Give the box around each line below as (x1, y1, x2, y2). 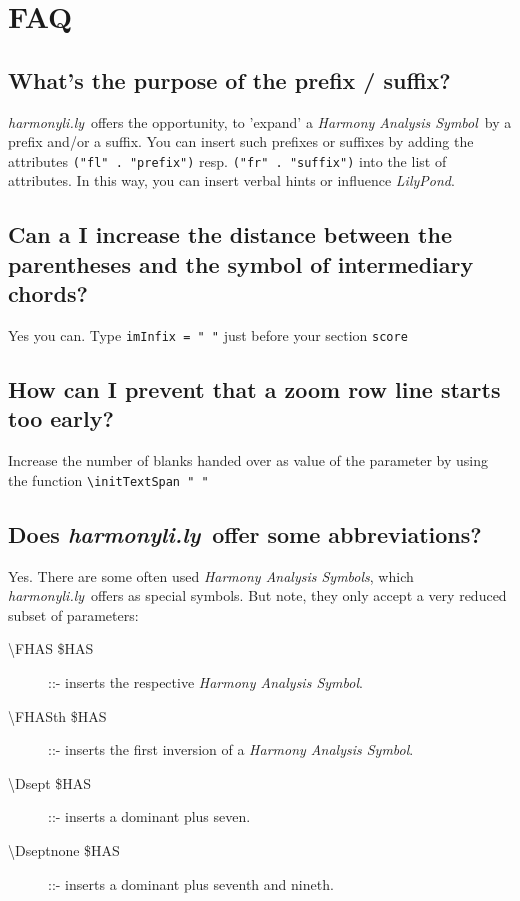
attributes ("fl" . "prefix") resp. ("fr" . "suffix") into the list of (8, 150, 447, 171)
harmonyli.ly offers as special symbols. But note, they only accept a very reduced (8, 585, 507, 606)
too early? (8, 403, 114, 434)
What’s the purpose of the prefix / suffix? (8, 64, 451, 95)
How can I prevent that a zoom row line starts (8, 374, 501, 405)
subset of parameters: (8, 604, 139, 625)
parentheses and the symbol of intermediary (8, 248, 474, 279)
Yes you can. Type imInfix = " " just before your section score (8, 325, 408, 345)
